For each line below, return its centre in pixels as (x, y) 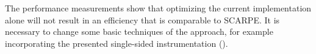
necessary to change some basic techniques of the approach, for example (139, 31)
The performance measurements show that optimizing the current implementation (158, 8)
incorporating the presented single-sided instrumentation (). (117, 43)
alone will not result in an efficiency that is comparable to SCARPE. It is (142, 19)
